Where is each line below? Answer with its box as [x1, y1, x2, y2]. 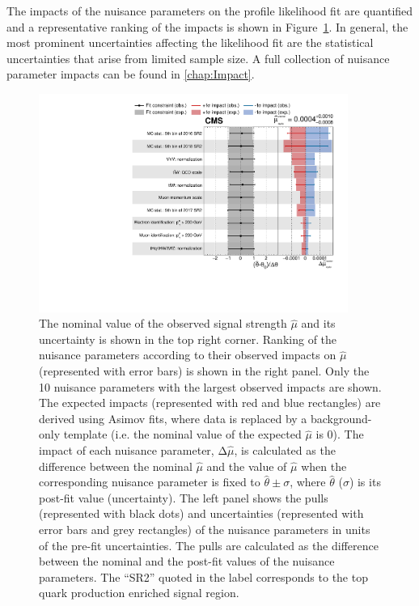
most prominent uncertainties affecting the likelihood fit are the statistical [6, 34, 374, 51]
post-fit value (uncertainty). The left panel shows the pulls [39, 489, 328, 506]
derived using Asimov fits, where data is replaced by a [39, 409, 307, 426]
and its [301, 315, 336, 332]
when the [301, 457, 347, 474]
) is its [349, 473, 381, 490]
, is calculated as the [234, 442, 336, 458]
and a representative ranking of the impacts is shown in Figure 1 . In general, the [6, 18, 408, 35]
